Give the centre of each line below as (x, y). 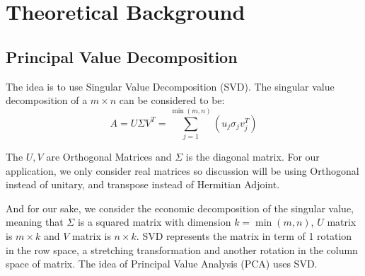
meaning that (35, 222)
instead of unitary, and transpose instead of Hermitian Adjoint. (143, 184)
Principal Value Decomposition (122, 56)
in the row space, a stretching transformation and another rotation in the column (182, 249)
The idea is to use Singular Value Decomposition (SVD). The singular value (170, 86)
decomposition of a (47, 100)
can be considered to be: (172, 100)
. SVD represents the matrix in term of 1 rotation (244, 235)
